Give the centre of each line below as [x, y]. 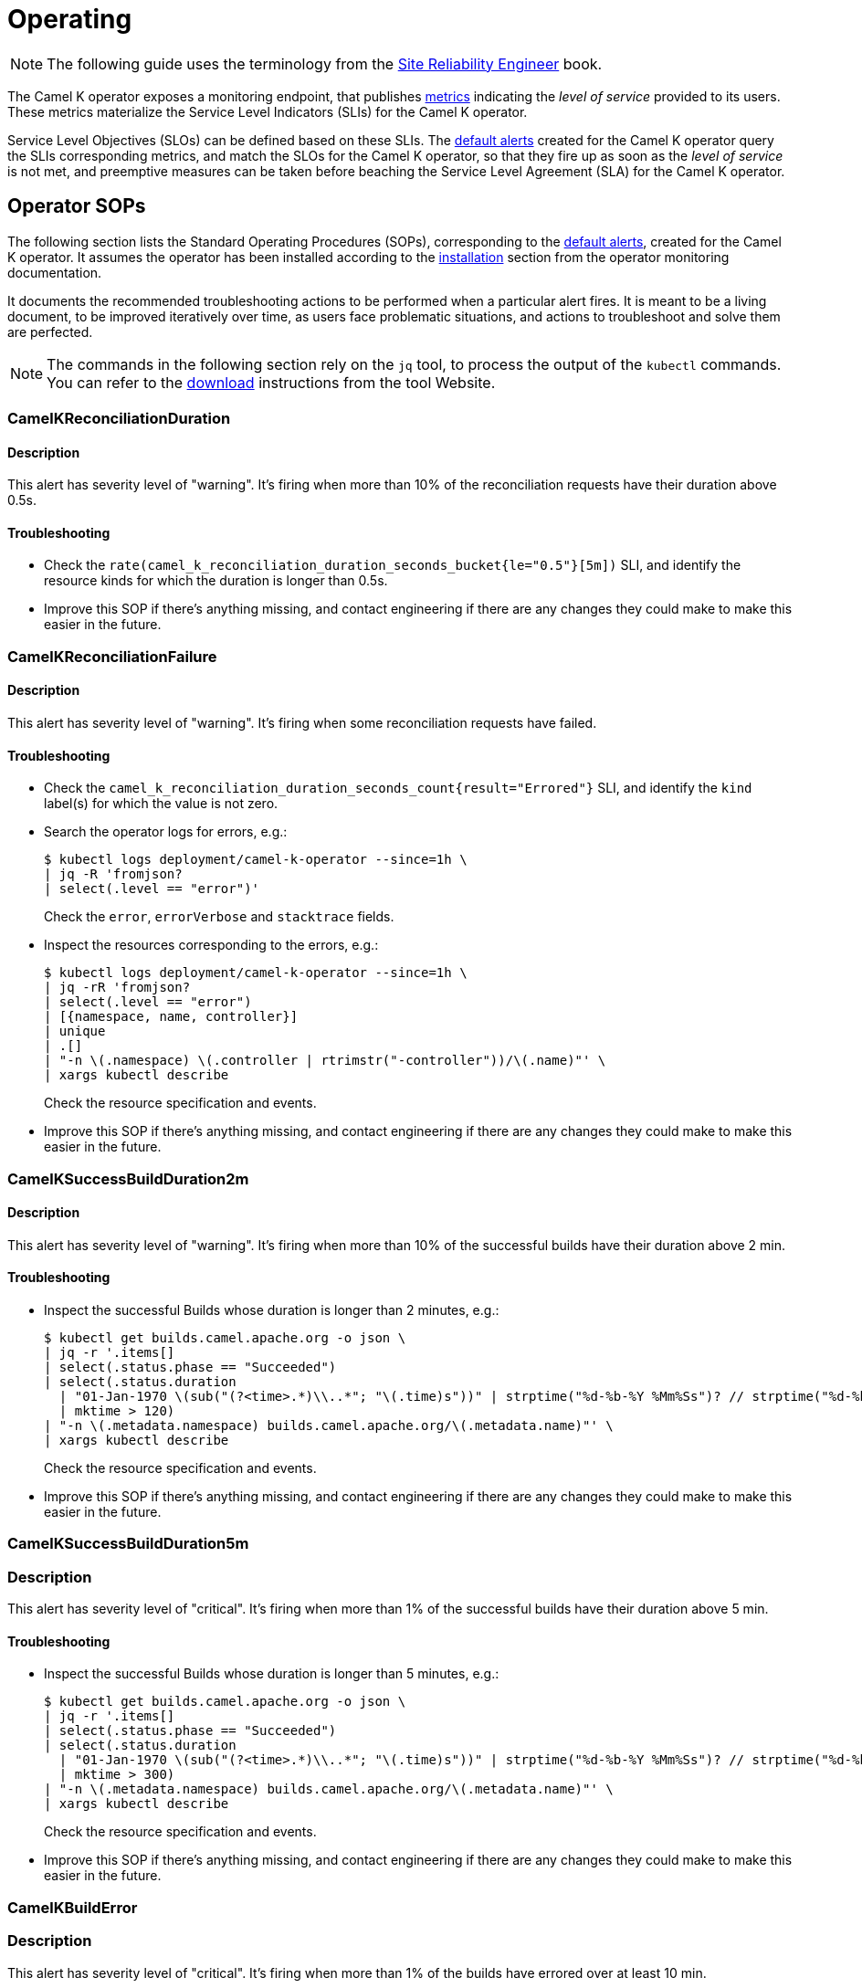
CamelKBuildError [73, 1907]
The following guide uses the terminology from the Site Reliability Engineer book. [325, 63]
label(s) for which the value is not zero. [161, 804]
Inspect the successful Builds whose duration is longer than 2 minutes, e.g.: [272, 1310]
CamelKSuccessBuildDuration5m [128, 1544]
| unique [75, 1031]
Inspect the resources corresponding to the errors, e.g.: [211, 945]
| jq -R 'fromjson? [113, 874]
